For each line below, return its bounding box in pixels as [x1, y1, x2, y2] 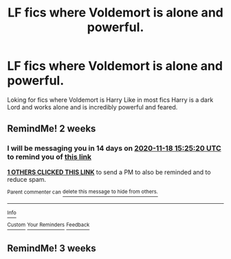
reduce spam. [7, 175, 47, 183]
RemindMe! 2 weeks [7, 123, 96, 135]
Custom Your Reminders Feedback [7, 222, 90, 229]
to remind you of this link [7, 152, 91, 162]
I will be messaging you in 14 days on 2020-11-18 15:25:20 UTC [7, 143, 221, 153]
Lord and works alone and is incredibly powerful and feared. [7, 103, 178, 111]
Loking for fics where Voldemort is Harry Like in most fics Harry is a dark [7, 95, 214, 104]
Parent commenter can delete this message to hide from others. [7, 188, 158, 196]
